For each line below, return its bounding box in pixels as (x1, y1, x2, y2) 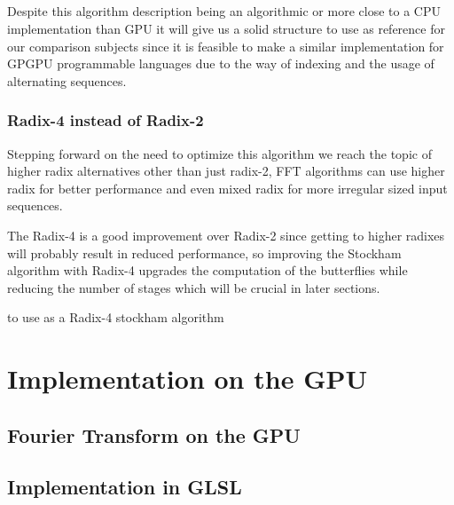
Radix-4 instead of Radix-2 (7, 109, 204, 131)
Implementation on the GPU (7, 360, 368, 397)
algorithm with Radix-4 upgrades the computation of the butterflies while (7, 261, 408, 280)
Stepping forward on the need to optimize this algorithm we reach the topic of (7, 144, 432, 162)
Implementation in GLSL (7, 473, 242, 501)
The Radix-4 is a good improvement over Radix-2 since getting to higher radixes (7, 225, 445, 244)
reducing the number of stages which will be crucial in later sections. (7, 278, 380, 296)
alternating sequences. (7, 71, 127, 90)
